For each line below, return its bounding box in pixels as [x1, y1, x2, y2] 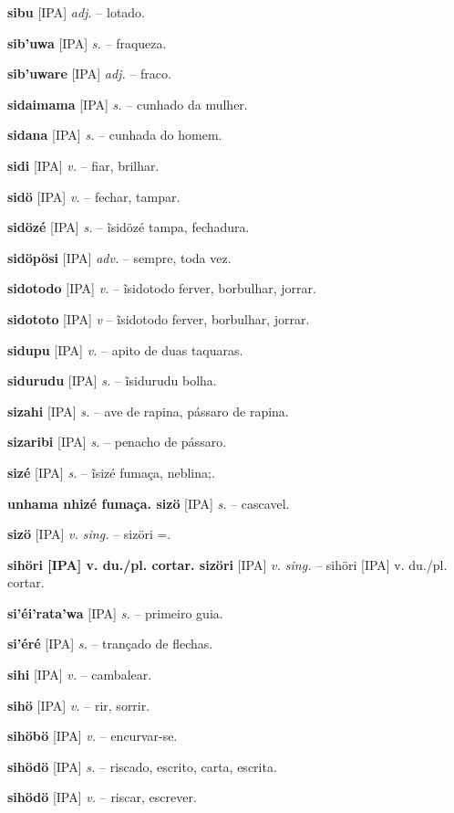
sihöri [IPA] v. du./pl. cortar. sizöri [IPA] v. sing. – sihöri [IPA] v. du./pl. [7, 554, 448, 574]
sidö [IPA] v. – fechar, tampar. [7, 186, 181, 206]
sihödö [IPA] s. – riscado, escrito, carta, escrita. [7, 756, 277, 776]
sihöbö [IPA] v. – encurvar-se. [7, 726, 178, 745]
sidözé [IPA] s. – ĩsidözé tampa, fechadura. [7, 217, 250, 237]
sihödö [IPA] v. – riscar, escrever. [7, 787, 197, 807]
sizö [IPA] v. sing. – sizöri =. [7, 524, 171, 544]
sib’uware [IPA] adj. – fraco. [7, 64, 171, 83]
